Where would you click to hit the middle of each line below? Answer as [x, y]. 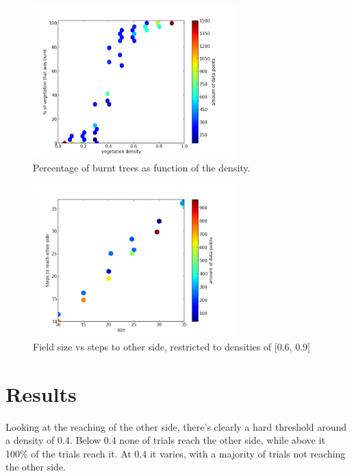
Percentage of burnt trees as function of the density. [142, 168]
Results [41, 393]
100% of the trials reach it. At [68, 453]
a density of [30, 440]
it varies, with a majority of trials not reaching [248, 453]
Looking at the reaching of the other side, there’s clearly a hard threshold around [176, 426]
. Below [85, 440]
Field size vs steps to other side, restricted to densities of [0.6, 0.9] [172, 346]
